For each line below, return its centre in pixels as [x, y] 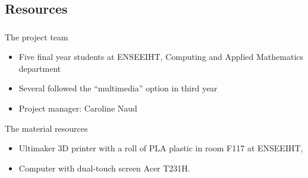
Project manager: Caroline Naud [78, 108]
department [40, 68]
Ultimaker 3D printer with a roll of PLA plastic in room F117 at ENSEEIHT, [161, 148]
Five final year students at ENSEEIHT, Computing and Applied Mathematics [161, 57]
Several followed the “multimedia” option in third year [118, 88]
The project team [37, 36]
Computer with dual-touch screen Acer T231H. [104, 168]
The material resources [46, 128]
